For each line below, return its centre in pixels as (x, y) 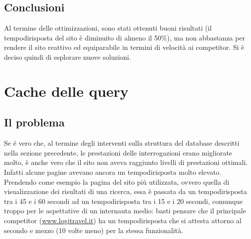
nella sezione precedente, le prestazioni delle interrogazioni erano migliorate (118, 152)
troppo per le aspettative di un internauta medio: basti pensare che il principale (125, 211)
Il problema (34, 122)
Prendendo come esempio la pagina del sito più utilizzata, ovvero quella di (117, 181)
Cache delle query (66, 91)
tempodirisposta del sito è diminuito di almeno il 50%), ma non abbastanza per (125, 37)
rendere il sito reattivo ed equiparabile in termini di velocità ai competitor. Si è (124, 47)
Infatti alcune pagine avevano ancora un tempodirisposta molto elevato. (113, 172)
